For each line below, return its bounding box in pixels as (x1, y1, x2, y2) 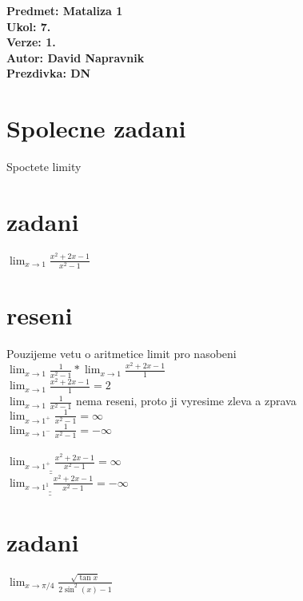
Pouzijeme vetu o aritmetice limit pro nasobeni (6, 344, 237, 361)
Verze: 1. (6, 34, 56, 50)
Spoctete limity (6, 158, 82, 175)
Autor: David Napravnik (6, 49, 145, 66)
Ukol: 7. (6, 18, 51, 34)
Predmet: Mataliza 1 (6, 2, 123, 18)
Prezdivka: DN (6, 65, 91, 82)
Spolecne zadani (6, 112, 186, 145)
